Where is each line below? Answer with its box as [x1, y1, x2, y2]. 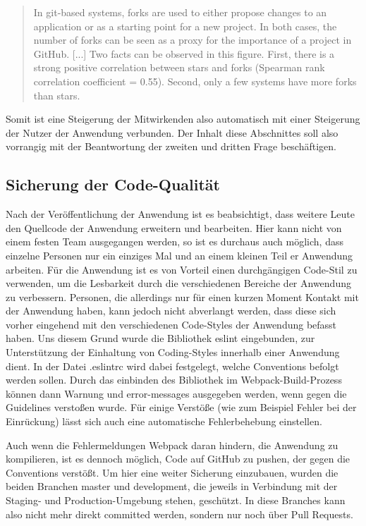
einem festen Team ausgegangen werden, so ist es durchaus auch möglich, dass [6, 234, 343, 249]
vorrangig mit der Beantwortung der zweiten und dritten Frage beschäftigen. [6, 139, 336, 154]
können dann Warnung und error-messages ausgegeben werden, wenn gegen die [6, 386, 347, 400]
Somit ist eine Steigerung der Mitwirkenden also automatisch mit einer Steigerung [6, 111, 360, 126]
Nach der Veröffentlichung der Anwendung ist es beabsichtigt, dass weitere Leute [6, 207, 355, 221]
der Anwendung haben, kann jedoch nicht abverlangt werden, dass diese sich [6, 303, 336, 318]
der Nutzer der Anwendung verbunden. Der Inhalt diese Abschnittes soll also [6, 125, 338, 140]
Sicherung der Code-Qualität [6, 173, 220, 195]
